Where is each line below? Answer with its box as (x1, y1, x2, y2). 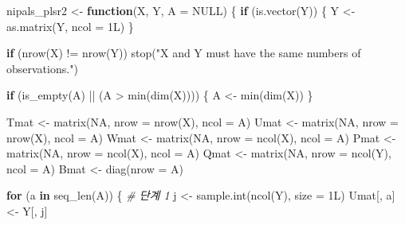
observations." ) (6, 60, 78, 76)
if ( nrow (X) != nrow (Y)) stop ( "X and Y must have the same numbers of (6, 45, 361, 61)
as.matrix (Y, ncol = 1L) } (6, 17, 134, 34)
